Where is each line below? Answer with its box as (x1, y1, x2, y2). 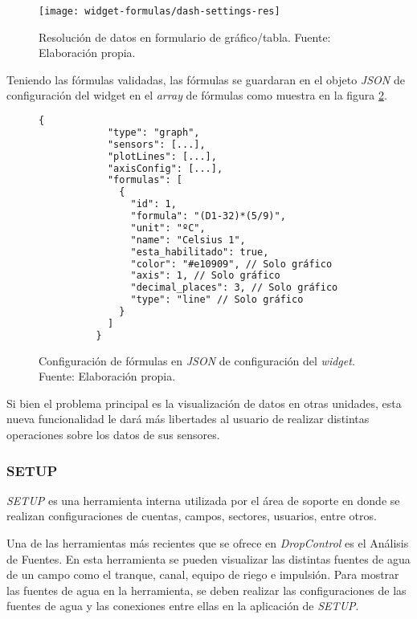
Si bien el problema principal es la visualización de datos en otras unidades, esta (6, 394, 402, 411)
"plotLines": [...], (107, 150, 217, 162)
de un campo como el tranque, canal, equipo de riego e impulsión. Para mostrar (6, 566, 399, 583)
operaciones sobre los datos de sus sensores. (6, 426, 220, 443)
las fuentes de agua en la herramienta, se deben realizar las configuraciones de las (6, 581, 407, 598)
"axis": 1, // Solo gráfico (130, 270, 280, 282)
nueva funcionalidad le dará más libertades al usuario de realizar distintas (6, 410, 370, 427)
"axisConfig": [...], (107, 162, 223, 174)
